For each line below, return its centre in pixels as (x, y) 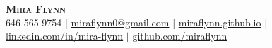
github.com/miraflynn (180, 36)
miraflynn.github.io (220, 22)
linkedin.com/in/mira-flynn (65, 36)
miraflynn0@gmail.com (120, 22)
